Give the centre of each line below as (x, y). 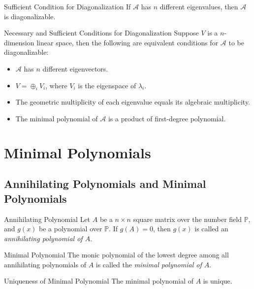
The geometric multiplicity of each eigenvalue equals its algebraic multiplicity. (133, 102)
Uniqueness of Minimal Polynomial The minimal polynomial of (99, 281)
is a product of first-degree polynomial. (167, 118)
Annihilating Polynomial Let (47, 219)
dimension (19, 42)
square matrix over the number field (187, 219)
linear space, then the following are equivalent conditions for (127, 42)
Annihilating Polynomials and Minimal (105, 184)
